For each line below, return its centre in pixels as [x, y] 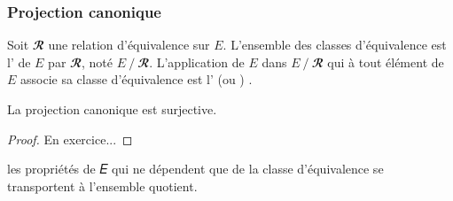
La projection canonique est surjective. [112, 109]
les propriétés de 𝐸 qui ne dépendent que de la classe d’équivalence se [195, 169]
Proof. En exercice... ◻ [70, 139]
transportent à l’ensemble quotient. [102, 186]
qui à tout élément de [386, 62]
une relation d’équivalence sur [129, 45]
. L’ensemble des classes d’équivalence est [335, 45]
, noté [97, 62]
